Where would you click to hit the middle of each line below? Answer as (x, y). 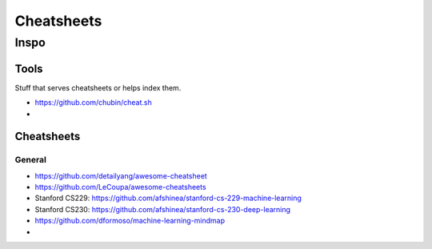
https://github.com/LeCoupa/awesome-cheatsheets (121, 187)
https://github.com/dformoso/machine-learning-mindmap (130, 221)
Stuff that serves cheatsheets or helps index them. (98, 87)
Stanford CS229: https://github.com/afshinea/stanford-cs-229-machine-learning (168, 198)
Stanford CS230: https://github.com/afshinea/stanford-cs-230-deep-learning (163, 209)
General (31, 160)
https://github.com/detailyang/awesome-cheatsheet (121, 175)
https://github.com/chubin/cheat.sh (93, 102)
